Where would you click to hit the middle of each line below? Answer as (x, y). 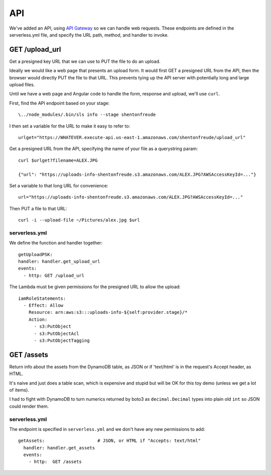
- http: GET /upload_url (54, 275)
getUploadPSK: (35, 254)
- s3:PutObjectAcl (56, 333)
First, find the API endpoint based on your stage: (59, 103)
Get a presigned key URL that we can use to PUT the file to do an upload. (85, 61)
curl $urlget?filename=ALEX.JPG (58, 160)
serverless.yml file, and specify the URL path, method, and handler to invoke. (89, 35)
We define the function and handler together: (56, 243)
